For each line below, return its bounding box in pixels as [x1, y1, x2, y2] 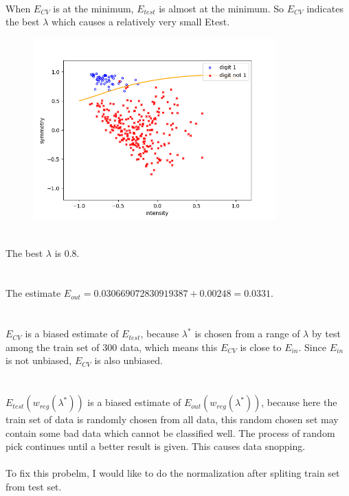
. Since [298, 339, 326, 354]
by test [311, 326, 341, 341]
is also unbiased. [94, 353, 163, 368]
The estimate [5, 286, 61, 300]
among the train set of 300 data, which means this [5, 339, 218, 354]
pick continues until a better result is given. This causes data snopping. [5, 439, 306, 453]
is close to [240, 339, 282, 354]
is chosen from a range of [194, 326, 300, 341]
